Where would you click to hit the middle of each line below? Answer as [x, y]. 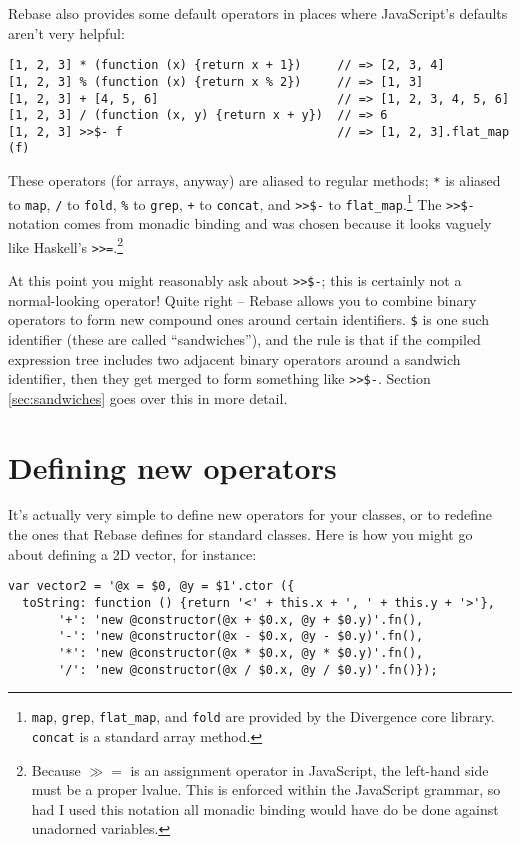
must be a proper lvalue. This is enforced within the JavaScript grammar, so [266, 789]
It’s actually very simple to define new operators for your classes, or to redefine [250, 514]
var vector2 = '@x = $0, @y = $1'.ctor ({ [151, 586]
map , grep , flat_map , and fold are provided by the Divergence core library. [263, 716]
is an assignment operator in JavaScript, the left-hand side [309, 769]
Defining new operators [172, 466]
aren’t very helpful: [66, 32]
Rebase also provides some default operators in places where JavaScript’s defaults [258, 13]
